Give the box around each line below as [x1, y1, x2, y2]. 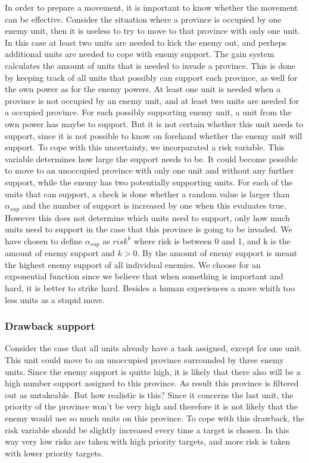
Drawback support [5, 319, 95, 333]
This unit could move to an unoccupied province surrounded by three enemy [5, 353, 284, 366]
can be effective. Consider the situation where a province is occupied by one [5, 12, 282, 25]
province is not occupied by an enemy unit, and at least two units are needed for [5, 94, 299, 106]
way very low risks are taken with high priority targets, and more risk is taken [5, 435, 291, 448]
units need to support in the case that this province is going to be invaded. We [5, 223, 292, 235]
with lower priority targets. [5, 446, 104, 459]
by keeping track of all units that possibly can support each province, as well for [5, 71, 298, 83]
